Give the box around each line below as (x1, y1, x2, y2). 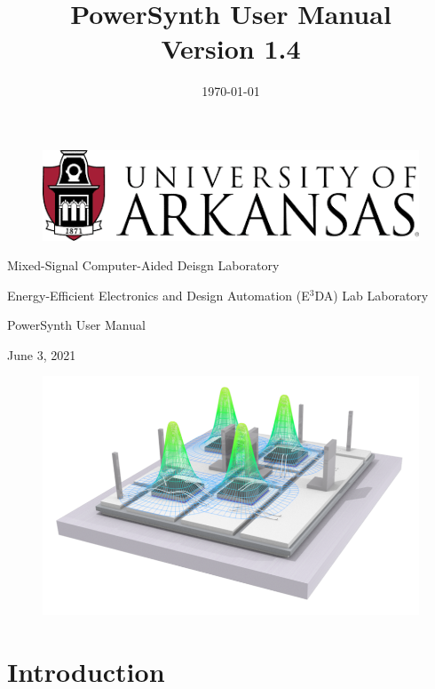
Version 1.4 (161, 30, 301, 67)
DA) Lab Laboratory (314, 285, 429, 304)
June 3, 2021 (7, 345, 76, 364)
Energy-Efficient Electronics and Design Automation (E (7, 285, 310, 304)
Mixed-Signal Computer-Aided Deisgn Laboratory (7, 256, 280, 275)
